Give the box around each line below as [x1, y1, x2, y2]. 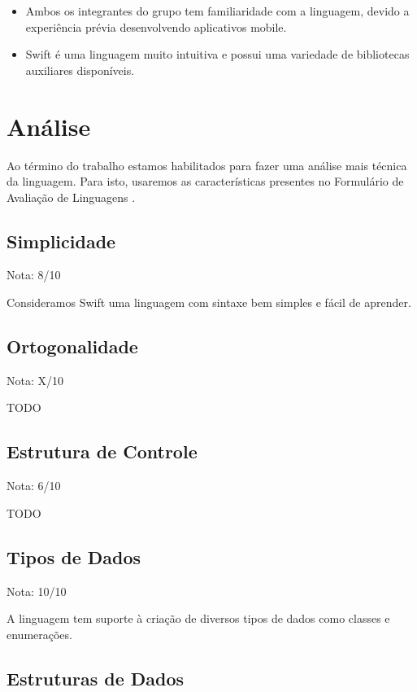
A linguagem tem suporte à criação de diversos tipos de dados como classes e [7, 610, 390, 627]
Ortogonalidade [7, 334, 138, 359]
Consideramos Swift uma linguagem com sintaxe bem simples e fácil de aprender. [7, 294, 411, 311]
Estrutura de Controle [7, 439, 198, 464]
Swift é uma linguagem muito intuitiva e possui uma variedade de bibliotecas [25, 46, 410, 63]
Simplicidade [7, 228, 116, 253]
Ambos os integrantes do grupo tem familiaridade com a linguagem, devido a [25, 2, 410, 19]
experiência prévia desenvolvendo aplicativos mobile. [25, 18, 287, 35]
